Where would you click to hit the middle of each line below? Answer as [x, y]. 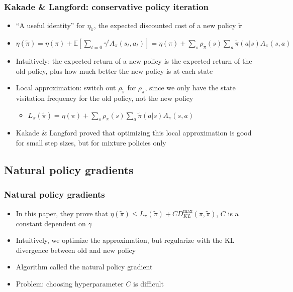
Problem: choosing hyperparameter [70, 283]
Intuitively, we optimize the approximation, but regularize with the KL [125, 240]
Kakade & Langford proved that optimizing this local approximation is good [134, 133]
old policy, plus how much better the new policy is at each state [114, 70]
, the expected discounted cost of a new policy [165, 25]
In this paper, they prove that [62, 213]
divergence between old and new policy [76, 250]
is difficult [149, 283]
